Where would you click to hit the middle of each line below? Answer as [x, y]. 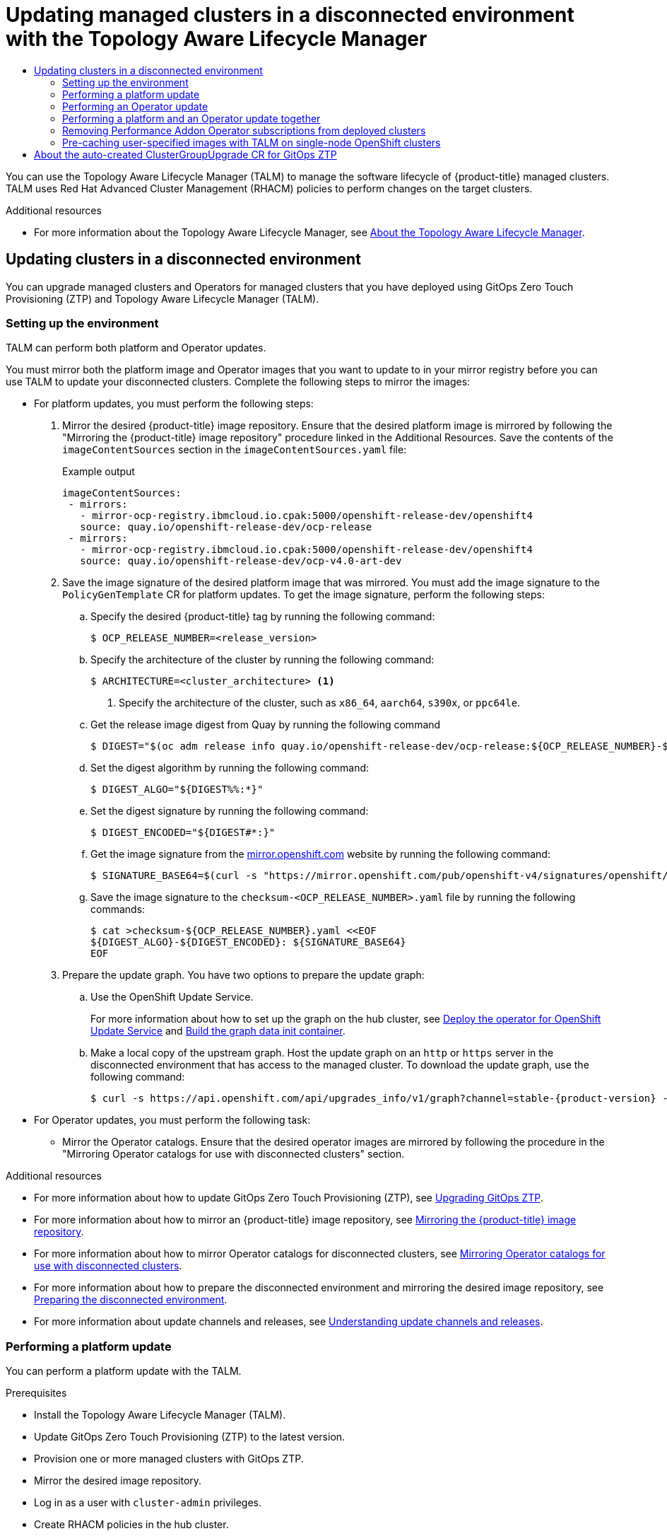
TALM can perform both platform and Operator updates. [136, 348]
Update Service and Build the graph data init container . [218, 1031]
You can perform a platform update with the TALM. [124, 1371]
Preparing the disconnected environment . [131, 1300]
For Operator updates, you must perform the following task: [172, 1120]
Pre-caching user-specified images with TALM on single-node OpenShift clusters [252, 142]
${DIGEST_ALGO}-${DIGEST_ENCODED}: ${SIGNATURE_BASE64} [248, 942]
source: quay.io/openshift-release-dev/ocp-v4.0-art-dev [241, 561]
